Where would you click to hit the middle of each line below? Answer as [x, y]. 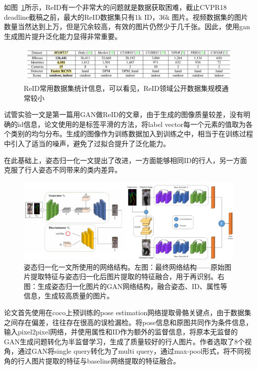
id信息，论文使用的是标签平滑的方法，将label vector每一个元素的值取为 [131, 124]
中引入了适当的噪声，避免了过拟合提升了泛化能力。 [87, 143]
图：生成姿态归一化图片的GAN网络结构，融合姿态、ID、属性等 [126, 286]
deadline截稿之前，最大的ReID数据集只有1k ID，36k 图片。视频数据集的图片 [126, 17]
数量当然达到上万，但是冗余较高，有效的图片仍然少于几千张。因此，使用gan [127, 26]
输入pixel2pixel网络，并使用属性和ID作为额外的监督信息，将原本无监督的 [121, 332]
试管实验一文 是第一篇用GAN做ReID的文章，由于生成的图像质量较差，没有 [124, 114]
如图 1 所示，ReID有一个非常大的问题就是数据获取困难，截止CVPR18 [115, 7]
